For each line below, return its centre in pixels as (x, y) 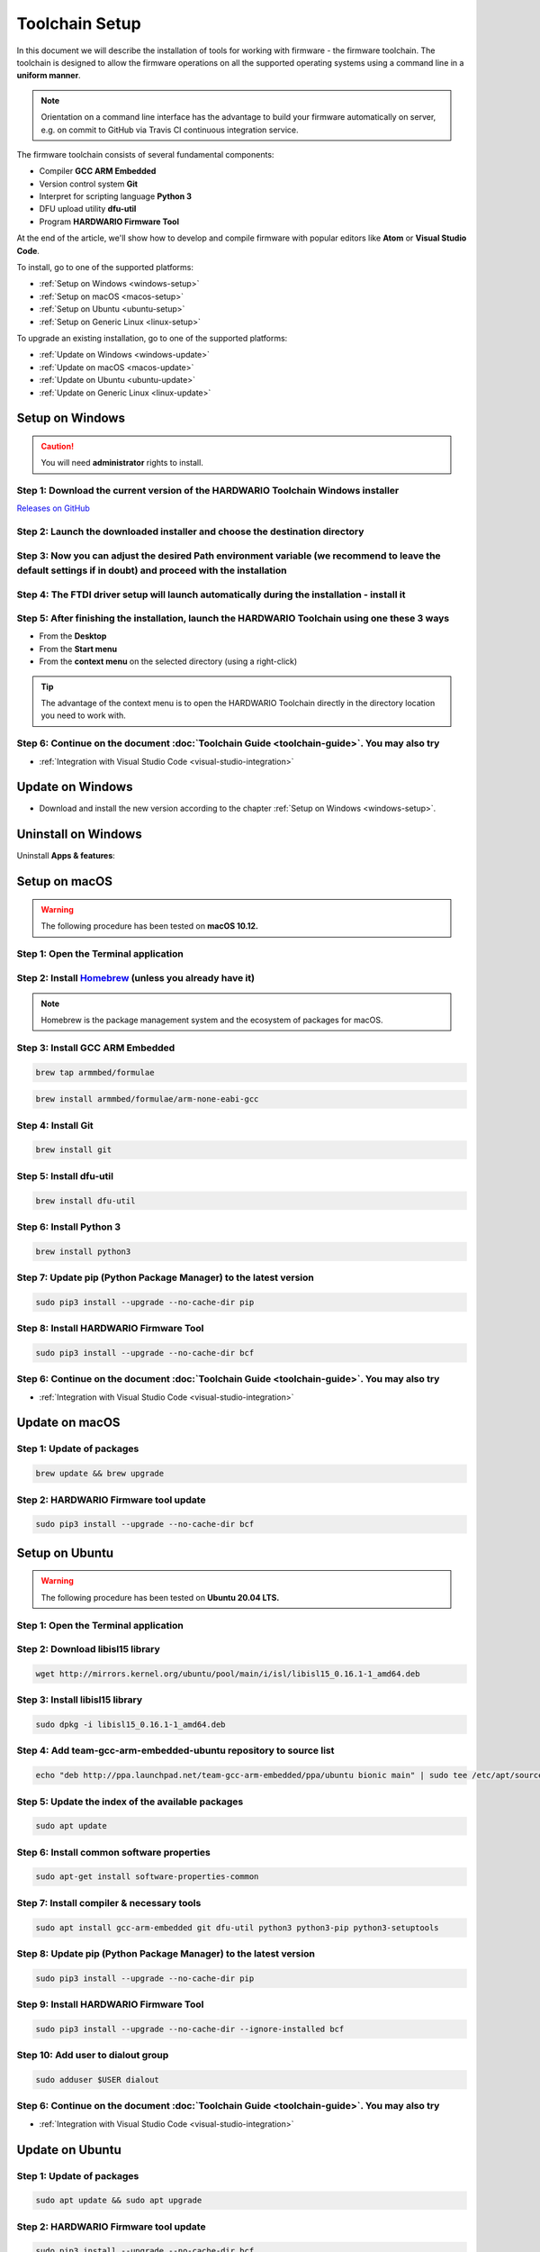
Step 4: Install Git (55, 1125)
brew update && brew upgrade (100, 1474)
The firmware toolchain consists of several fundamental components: (145, 154)
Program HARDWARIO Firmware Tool (109, 222)
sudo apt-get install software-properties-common (147, 1877)
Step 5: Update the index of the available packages (130, 1802)
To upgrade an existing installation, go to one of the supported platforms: (152, 338)
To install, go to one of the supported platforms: (105, 268)
